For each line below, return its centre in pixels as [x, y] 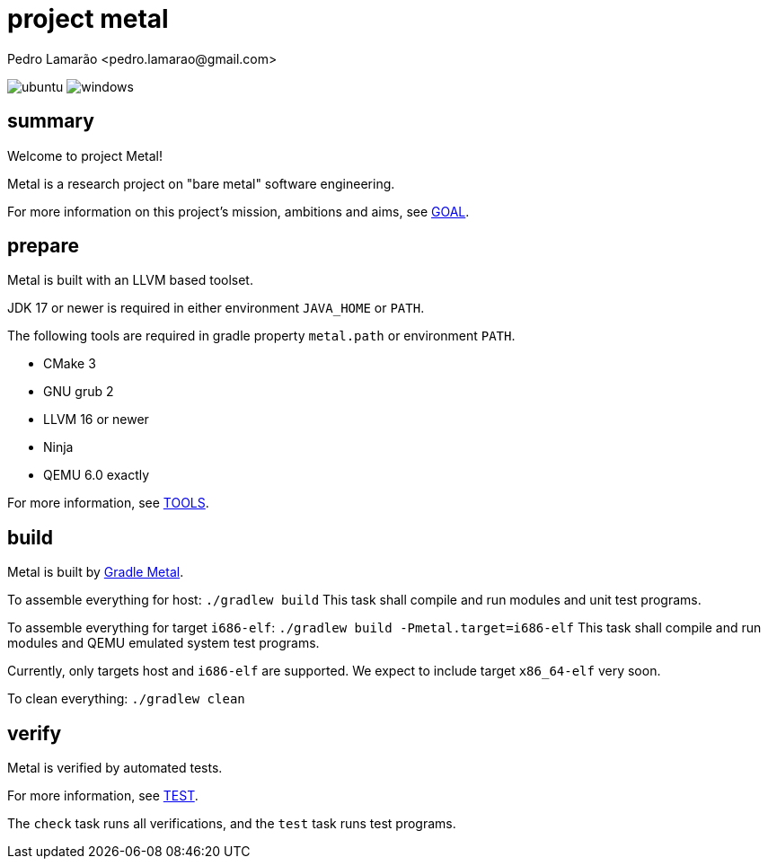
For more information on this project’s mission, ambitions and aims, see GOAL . [238, 211]
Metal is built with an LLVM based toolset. [130, 280]
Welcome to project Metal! [85, 155]
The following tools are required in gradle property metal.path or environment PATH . [261, 336]
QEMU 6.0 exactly [97, 475]
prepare [43, 246]
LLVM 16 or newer [96, 420]
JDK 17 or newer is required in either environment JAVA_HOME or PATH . [216, 308]
